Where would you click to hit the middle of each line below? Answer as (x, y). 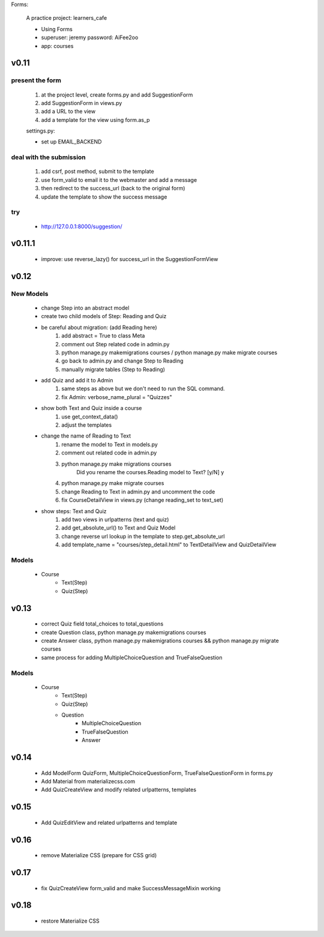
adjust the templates (87, 425)
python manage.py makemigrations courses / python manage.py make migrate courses (169, 352)
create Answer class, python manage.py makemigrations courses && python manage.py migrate (160, 641)
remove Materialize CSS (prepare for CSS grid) (99, 855)
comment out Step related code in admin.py (115, 344)
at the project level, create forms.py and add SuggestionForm (117, 95)
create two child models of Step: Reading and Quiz (104, 316)
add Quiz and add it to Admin (77, 381)
